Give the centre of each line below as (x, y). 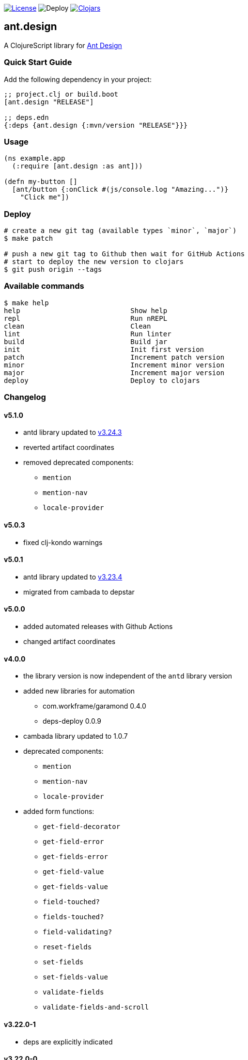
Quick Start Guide (38, 62)
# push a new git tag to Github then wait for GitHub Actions (124, 254)
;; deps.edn (26, 117)
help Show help (86, 310)
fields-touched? (73, 917)
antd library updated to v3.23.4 (73, 577)
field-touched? (71, 902)
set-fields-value (75, 977)
